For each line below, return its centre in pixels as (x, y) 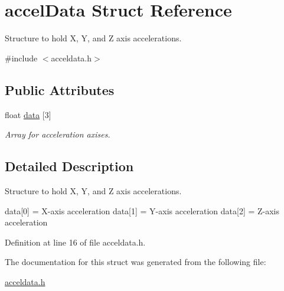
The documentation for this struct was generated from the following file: (136, 262)
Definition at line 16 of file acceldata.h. (75, 242)
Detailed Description (69, 166)
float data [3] (28, 114)
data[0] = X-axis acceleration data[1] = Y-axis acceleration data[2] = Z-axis (142, 210)
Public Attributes (60, 89)
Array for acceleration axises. (58, 134)
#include (21, 58)
